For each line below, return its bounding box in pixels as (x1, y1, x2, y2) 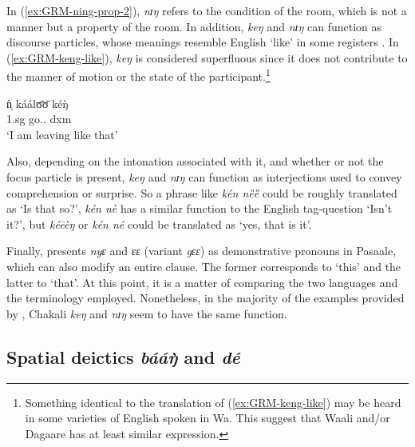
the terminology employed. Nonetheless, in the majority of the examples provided (6, 289, 405, 306)
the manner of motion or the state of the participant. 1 (6, 66, 271, 85)
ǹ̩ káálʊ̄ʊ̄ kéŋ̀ (6, 94, 69, 111)
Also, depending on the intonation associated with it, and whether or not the (6, 153, 384, 170)
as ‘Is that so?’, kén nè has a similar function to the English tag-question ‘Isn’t (6, 200, 393, 217)
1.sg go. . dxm (6, 110, 72, 127)
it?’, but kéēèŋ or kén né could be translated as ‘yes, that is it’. (6, 215, 312, 232)
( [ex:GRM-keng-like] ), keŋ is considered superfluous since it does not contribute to (6, 49, 408, 66)
